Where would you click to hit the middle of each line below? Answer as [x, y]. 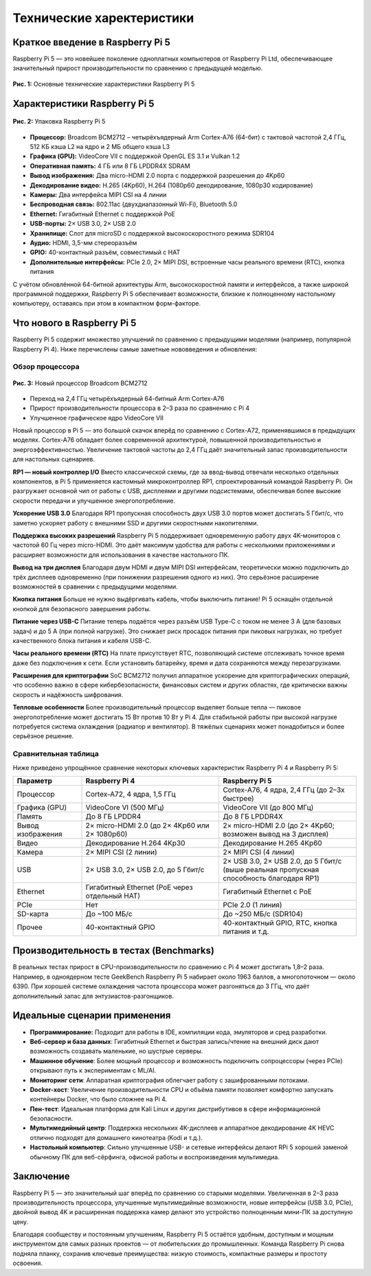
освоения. [28, 1263]
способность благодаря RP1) [271, 878]
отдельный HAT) [113, 896]
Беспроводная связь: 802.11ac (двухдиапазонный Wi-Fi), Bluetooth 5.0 [134, 204]
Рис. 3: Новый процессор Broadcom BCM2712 [80, 383]
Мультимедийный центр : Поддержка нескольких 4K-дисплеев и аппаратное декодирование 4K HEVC [182, 1128]
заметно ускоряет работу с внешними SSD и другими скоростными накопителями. [136, 523]
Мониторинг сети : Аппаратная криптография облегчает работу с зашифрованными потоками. [169, 1080]
